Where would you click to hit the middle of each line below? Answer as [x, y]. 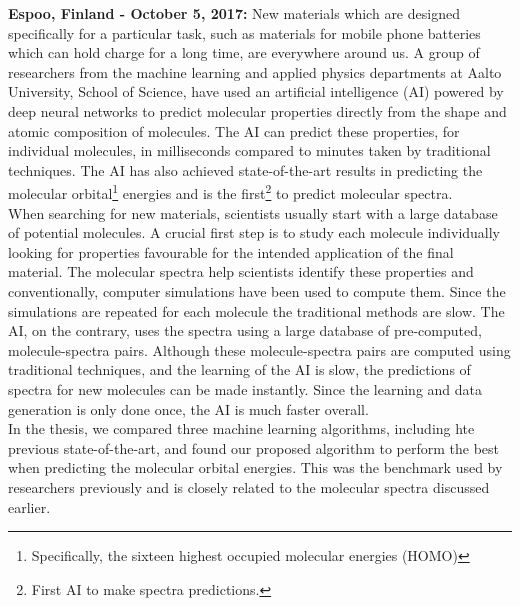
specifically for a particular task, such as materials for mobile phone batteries [244, 32]
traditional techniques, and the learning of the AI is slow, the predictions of [239, 369]
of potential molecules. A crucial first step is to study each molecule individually [254, 232]
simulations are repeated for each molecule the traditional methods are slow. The [256, 310]
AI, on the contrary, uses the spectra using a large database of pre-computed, [245, 330]
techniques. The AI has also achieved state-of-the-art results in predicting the [245, 169]
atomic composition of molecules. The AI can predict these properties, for [234, 130]
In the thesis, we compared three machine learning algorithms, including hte [241, 428]
